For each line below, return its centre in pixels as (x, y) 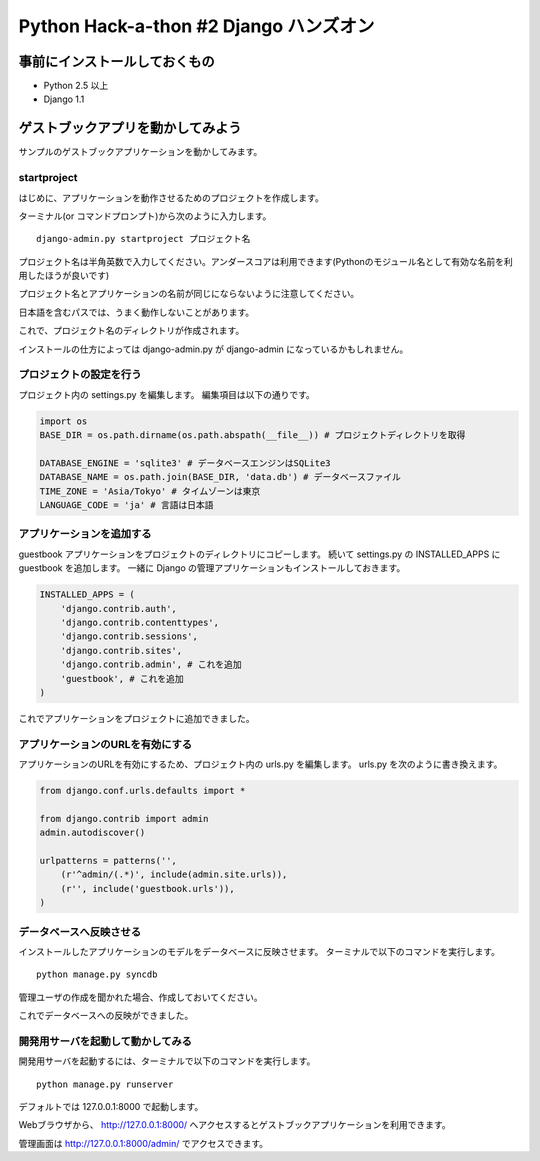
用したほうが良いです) (64, 276)
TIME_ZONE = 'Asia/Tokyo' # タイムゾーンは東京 (150, 491)
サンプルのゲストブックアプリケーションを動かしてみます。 (140, 152)
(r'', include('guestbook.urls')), (147, 888)
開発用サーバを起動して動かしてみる (105, 1041)
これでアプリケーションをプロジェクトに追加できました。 (136, 718)
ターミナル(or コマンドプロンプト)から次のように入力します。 (145, 216)
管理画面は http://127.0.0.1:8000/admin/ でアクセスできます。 (143, 1143)
